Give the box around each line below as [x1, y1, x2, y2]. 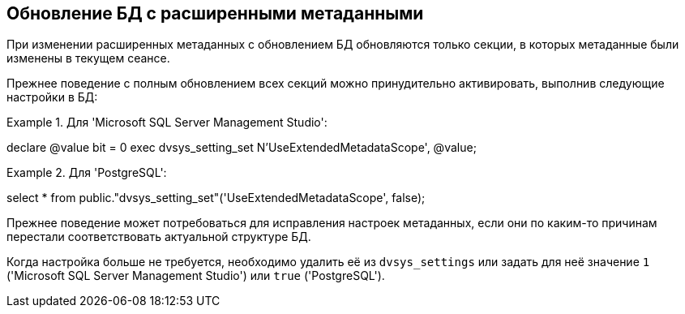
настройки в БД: [6, 90, 98, 105]
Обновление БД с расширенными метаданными [6, 3, 424, 24]
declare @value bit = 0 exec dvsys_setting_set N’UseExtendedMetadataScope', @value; [6, 140, 477, 155]
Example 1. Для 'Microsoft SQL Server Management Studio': [6, 115, 328, 130]
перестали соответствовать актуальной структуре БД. [6, 230, 311, 244]
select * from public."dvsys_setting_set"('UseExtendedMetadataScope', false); [6, 191, 426, 205]
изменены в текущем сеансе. [6, 51, 170, 66]
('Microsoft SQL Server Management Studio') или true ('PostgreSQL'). [6, 269, 385, 283]
